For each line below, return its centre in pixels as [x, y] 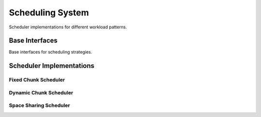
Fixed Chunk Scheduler [37, 80]
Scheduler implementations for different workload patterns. [68, 27]
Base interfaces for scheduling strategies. [51, 52]
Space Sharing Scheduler [39, 105]
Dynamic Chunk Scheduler [41, 92]
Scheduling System [49, 13]
